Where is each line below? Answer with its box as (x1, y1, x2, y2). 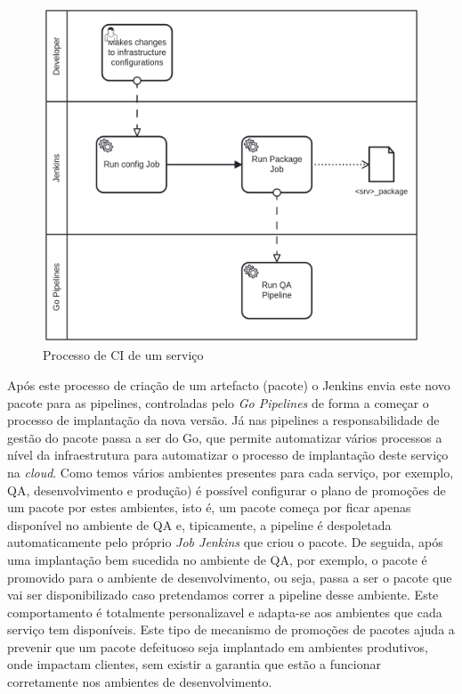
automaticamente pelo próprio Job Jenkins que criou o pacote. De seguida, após (7, 533, 443, 551)
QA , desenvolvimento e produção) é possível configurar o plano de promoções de (7, 480, 446, 499)
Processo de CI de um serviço (43, 346, 204, 364)
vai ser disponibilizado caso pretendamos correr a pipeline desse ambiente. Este (7, 585, 439, 604)
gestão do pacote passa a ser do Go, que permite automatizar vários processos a (7, 428, 442, 446)
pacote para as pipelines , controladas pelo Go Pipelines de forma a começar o (7, 393, 429, 412)
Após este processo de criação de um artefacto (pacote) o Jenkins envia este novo (7, 375, 450, 394)
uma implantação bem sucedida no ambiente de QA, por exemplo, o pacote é (7, 550, 427, 568)
